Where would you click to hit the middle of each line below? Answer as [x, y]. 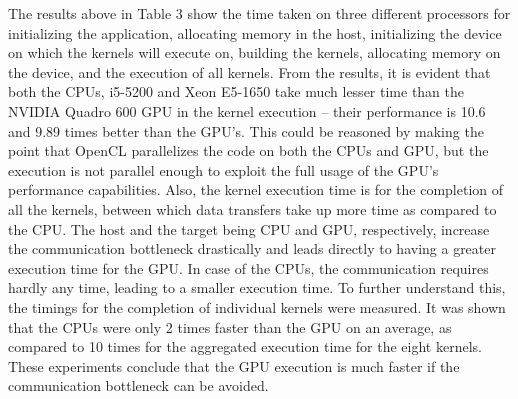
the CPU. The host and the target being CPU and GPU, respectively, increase [249, 228]
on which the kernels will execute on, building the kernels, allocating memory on [254, 52]
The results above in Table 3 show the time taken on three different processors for [259, 13]
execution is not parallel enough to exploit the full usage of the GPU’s [223, 169]
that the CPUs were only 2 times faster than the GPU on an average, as [230, 326]
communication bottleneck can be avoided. [138, 385]
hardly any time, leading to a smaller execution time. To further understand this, [257, 287]
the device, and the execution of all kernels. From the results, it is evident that [249, 71]
